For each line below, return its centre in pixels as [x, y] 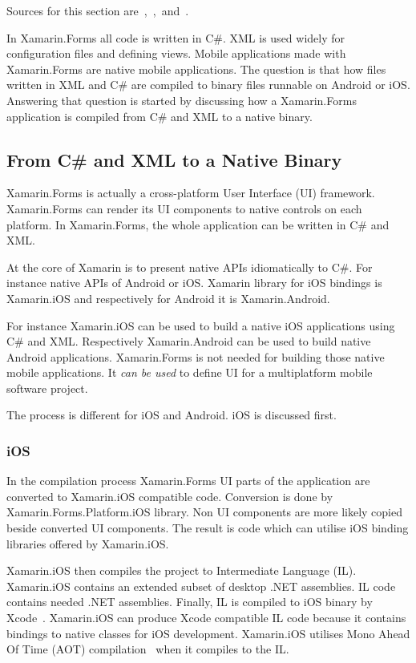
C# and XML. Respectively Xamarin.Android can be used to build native [189, 341]
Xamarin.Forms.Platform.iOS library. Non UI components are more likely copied [204, 512]
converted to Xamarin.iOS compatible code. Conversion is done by [170, 496]
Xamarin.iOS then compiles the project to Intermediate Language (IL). [182, 570]
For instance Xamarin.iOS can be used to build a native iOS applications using [201, 325]
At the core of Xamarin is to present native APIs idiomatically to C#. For [190, 267]
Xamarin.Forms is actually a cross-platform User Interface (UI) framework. [191, 193]
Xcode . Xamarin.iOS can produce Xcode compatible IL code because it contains [206, 618]
